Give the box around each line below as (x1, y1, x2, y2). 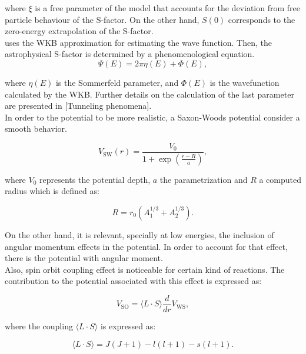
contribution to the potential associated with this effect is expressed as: (5, 275, 262, 287)
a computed (259, 173, 301, 185)
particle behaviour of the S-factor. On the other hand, (5, 13, 199, 25)
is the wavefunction (209, 76, 280, 88)
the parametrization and (159, 173, 248, 185)
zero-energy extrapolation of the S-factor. (5, 25, 154, 37)
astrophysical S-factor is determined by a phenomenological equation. (5, 48, 255, 60)
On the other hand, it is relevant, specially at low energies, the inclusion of (5, 229, 274, 241)
